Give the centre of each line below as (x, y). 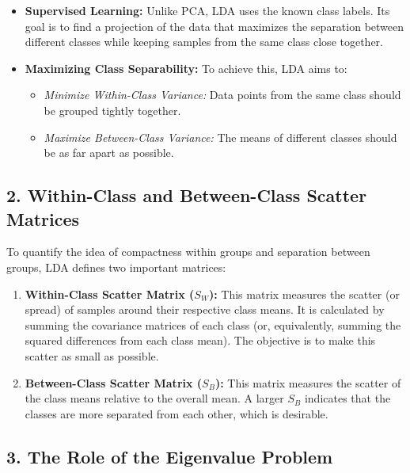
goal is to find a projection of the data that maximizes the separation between (214, 26)
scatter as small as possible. (92, 355)
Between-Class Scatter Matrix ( (114, 382)
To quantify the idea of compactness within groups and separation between (188, 252)
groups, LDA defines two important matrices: (116, 267)
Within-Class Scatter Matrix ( (110, 294)
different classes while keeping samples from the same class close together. (204, 42)
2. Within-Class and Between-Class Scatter (187, 195)
